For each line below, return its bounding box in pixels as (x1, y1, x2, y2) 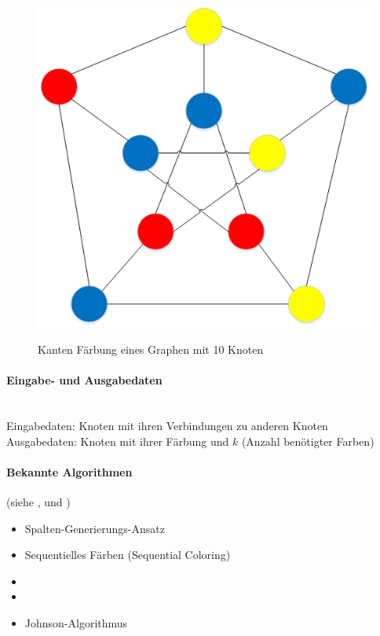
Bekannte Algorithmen (6, 463, 133, 480)
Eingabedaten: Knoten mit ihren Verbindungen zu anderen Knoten (6, 417, 328, 434)
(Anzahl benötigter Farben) (241, 432, 375, 449)
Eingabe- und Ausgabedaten (6, 372, 163, 388)
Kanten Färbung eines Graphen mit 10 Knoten (38, 341, 264, 358)
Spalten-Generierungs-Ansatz (24, 520, 165, 536)
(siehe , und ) (6, 494, 71, 510)
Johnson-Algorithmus (24, 615, 128, 630)
